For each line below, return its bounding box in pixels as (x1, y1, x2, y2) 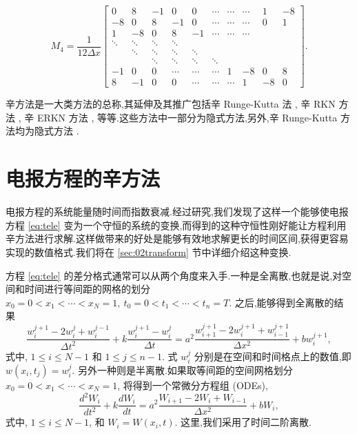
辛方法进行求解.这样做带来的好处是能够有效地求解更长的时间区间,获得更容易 (6, 231, 349, 246)
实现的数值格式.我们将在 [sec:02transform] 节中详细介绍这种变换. (6, 244, 292, 259)
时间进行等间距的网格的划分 (24, 282, 150, 296)
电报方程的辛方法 (6, 164, 161, 193)
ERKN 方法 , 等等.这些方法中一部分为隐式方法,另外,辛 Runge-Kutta (37, 110, 338, 124)
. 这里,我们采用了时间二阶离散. (174, 415, 312, 429)
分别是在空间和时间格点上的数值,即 (194, 348, 351, 363)
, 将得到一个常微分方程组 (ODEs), (117, 377, 268, 392)
